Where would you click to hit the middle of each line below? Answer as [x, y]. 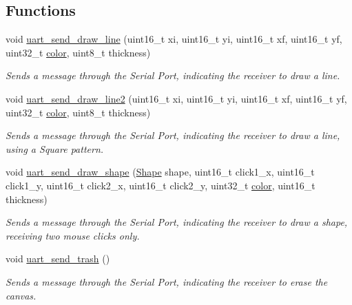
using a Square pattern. [55, 148]
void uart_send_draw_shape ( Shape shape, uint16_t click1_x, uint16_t [160, 172]
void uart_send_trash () [58, 259]
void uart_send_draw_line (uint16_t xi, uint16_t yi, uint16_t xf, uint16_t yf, [174, 39]
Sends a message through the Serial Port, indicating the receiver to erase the [167, 281]
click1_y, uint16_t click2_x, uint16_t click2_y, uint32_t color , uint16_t [161, 185]
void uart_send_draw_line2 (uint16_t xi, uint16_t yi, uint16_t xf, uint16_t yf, [176, 98]
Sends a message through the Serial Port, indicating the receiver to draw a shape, [177, 222]
